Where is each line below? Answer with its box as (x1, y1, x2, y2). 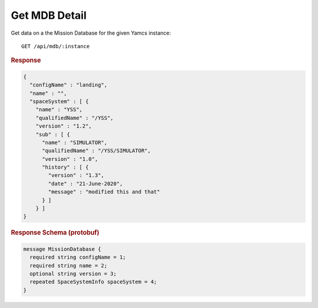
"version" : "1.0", (42, 156, 98, 162)
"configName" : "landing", (29, 82, 108, 88)
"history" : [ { (42, 164, 89, 170)
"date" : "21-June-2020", (48, 180, 123, 187)
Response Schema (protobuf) (11, 229, 100, 237)
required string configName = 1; (29, 254, 126, 261)
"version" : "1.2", (35, 123, 92, 129)
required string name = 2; (29, 262, 108, 269)
